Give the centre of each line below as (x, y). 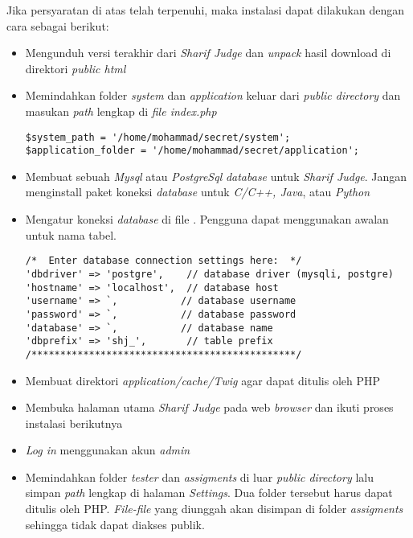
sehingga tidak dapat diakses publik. (115, 524)
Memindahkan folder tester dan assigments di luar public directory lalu (199, 476)
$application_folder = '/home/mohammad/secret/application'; (192, 151)
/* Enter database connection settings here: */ (164, 261)
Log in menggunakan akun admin (108, 450)
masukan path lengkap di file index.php (121, 111)
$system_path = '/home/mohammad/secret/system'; (158, 137)
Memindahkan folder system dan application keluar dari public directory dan (213, 95)
